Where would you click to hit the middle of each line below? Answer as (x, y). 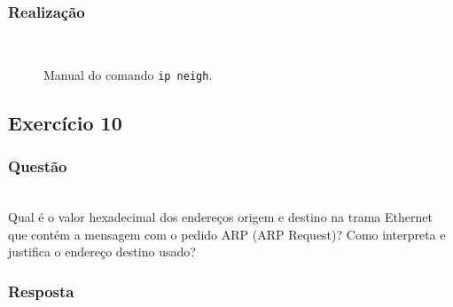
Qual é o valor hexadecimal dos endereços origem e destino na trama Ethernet (220, 217)
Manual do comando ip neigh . (128, 74)
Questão (38, 166)
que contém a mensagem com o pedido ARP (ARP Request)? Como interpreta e (227, 234)
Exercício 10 (65, 122)
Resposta (41, 291)
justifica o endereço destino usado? (102, 252)
